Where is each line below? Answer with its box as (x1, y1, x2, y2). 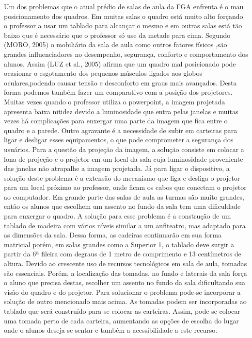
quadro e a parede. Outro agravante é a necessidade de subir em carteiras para (4, 125, 237, 135)
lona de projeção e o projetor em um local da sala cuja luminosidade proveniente (4, 153, 243, 164)
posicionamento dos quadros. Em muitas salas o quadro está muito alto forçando (4, 11, 243, 21)
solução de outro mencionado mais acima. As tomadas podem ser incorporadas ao (4, 296, 247, 306)
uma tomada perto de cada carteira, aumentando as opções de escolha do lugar (4, 315, 239, 325)
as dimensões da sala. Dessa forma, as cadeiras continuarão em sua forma (4, 230, 221, 240)
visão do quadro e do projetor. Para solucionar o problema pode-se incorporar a (4, 287, 241, 297)
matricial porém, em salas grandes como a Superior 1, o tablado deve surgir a (4, 239, 235, 249)
